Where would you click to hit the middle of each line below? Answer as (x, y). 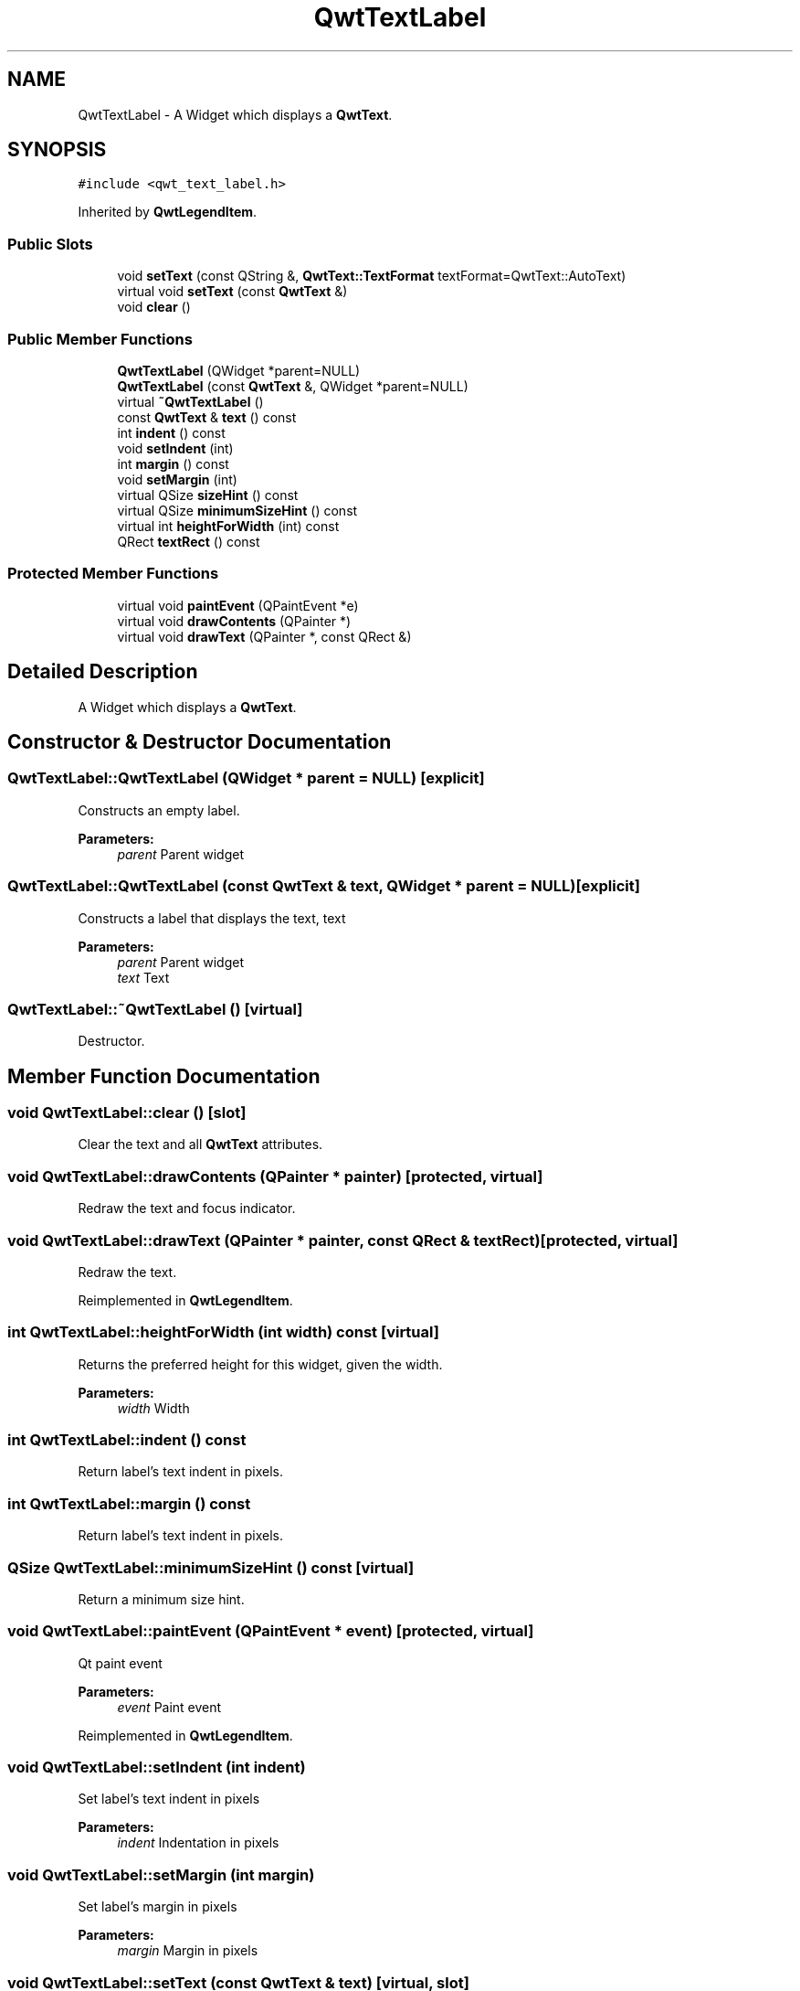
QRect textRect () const (189, 541)
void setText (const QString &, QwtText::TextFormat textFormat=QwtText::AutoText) (372, 276)
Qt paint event (120, 1663)
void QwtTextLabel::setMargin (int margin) (161, 1874)
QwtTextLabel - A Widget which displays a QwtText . (235, 114)
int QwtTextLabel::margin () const (129, 1503)
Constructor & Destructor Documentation (200, 741)
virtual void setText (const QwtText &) (232, 292)
